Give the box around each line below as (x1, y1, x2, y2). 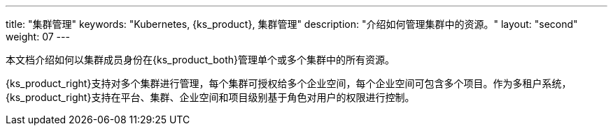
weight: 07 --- (6, 31, 70, 43)
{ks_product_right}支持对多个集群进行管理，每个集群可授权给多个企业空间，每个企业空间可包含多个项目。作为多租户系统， (6, 77, 572, 89)
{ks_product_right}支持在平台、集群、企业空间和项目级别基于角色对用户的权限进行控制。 (6, 91, 415, 103)
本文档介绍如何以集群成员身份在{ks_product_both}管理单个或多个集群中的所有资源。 (6, 54, 395, 65)
